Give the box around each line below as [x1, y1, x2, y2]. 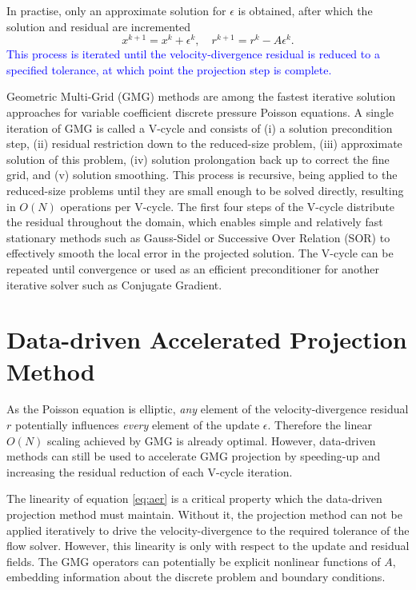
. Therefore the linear [267, 417, 372, 433]
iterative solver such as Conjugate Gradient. [6, 276, 222, 293]
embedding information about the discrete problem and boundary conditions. [6, 568, 386, 585]
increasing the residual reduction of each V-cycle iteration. [6, 463, 293, 480]
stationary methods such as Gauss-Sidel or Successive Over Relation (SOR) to [6, 229, 390, 245]
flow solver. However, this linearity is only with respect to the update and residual [6, 537, 410, 554]
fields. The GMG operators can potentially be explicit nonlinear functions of [6, 552, 381, 569]
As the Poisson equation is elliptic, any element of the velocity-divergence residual [6, 401, 409, 417]
